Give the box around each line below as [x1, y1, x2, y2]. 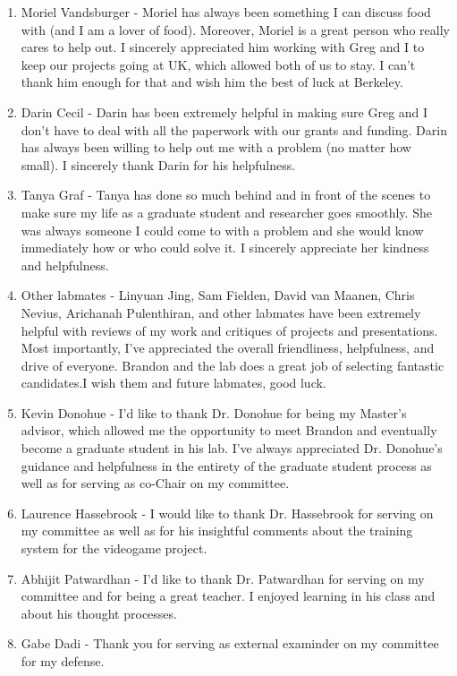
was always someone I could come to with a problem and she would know [21, 220, 424, 239]
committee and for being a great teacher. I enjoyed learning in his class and [21, 586, 436, 605]
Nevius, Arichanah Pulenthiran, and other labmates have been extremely [21, 303, 421, 321]
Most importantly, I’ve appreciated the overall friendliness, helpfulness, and [21, 338, 435, 357]
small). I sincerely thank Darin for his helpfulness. [21, 155, 296, 174]
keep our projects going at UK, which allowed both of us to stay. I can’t [21, 55, 416, 73]
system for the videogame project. [21, 539, 207, 558]
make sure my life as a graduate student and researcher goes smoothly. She [21, 202, 432, 221]
